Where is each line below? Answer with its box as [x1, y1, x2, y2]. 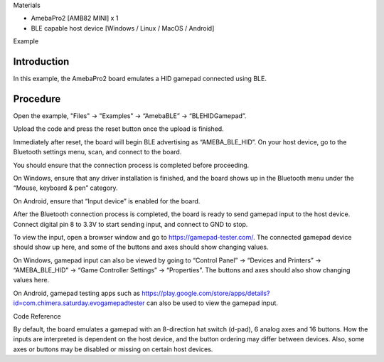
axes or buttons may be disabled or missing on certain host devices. [13, 345, 213, 353]
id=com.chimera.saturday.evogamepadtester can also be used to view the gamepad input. [13, 299, 279, 307]
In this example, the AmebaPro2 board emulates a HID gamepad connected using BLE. [13, 75, 267, 83]
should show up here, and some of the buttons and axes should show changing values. [13, 243, 269, 252]
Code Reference [13, 312, 61, 320]
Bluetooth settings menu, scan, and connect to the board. [13, 148, 182, 156]
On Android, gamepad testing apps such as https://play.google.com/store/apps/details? [13, 289, 270, 297]
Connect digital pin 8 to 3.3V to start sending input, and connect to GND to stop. [13, 220, 248, 228]
